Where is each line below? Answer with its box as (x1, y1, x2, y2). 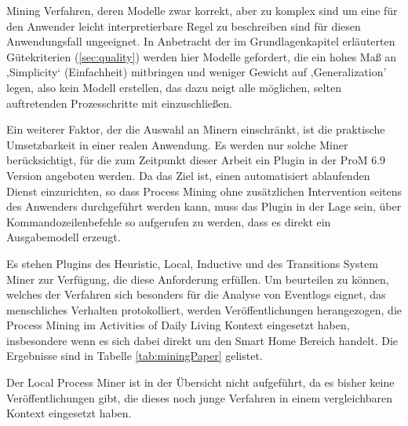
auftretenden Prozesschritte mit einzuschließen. (6, 94, 232, 111)
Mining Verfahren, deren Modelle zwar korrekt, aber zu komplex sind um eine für (6, 2, 398, 18)
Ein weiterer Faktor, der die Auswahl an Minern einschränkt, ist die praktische (6, 121, 385, 138)
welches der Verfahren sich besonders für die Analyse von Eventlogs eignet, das (6, 286, 386, 303)
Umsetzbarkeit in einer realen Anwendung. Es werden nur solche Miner (6, 136, 348, 152)
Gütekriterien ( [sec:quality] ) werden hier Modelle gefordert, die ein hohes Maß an (6, 48, 397, 64)
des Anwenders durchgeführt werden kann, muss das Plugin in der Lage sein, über (6, 198, 402, 215)
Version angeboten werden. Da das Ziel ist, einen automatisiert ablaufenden (6, 167, 370, 183)
